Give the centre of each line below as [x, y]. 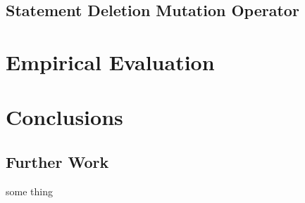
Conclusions [64, 117]
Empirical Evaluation [110, 61]
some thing [29, 191]
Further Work [57, 161]
